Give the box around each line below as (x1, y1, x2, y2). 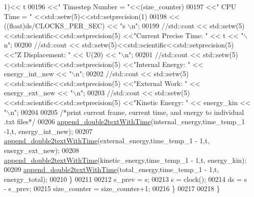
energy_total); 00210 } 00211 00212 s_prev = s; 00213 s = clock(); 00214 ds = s (4, 174, 247, 184)
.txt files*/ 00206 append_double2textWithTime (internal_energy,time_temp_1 (4, 116, 245, 127)
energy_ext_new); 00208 (4, 145, 79, 155)
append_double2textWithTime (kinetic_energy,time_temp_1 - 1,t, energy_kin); (4, 154, 247, 165)
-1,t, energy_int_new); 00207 (4, 126, 93, 136)
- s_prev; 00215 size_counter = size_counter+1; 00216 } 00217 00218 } (4, 183, 220, 194)
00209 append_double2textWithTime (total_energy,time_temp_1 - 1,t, (4, 164, 219, 175)
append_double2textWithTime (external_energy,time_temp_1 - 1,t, (4, 135, 210, 146)
